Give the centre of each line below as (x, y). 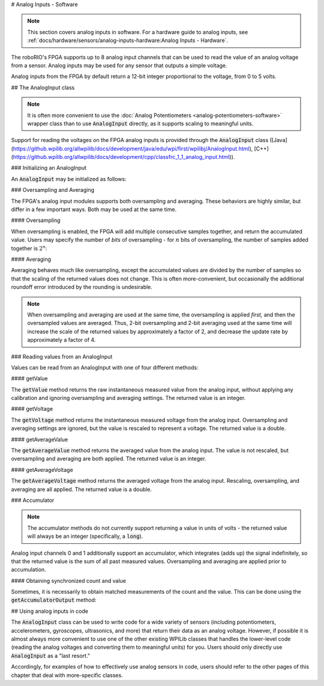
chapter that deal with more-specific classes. (67, 675)
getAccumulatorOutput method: (54, 600)
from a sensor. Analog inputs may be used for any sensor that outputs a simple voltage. (119, 65)
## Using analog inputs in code (49, 611)
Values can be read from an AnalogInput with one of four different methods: (105, 367)
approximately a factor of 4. (61, 340)
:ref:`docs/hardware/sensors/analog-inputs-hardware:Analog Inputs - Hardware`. (127, 40)
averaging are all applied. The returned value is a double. (82, 489)
